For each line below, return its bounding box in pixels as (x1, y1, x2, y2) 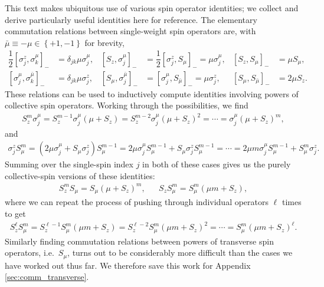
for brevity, (84, 36, 125, 48)
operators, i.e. (5, 246, 54, 259)
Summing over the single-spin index (5, 158, 133, 170)
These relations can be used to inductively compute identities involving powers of (5, 87, 299, 100)
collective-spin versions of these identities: (5, 169, 155, 182)
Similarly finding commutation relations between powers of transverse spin (5, 235, 274, 247)
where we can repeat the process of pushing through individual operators (5, 196, 269, 208)
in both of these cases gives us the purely (142, 158, 291, 170)
